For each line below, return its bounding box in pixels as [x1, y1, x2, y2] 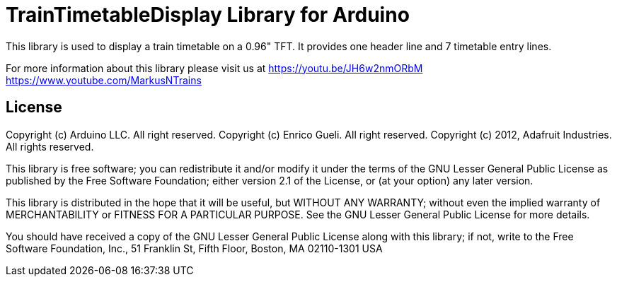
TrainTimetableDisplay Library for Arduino [6, 3, 410, 27]
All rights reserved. [6, 140, 94, 153]
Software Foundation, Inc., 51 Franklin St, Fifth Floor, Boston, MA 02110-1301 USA [6, 242, 383, 254]
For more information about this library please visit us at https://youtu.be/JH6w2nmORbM [6, 61, 423, 74]
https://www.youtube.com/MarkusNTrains [6, 74, 202, 86]
